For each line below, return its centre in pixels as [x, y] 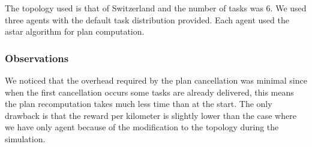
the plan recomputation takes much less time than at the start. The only [139, 104]
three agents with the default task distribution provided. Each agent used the [147, 19]
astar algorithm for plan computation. [75, 31]
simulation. [25, 138]
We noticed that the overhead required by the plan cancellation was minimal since [156, 80]
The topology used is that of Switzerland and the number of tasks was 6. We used [156, 8]
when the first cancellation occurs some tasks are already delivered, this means [149, 92]
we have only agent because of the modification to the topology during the [142, 127]
